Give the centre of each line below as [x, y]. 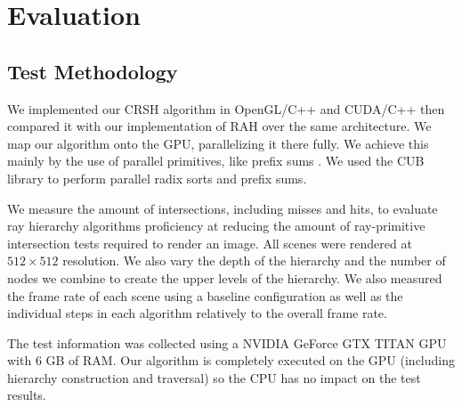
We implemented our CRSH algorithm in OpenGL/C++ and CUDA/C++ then [226, 108]
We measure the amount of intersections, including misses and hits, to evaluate [223, 208]
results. [27, 395]
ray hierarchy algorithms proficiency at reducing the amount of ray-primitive [216, 226]
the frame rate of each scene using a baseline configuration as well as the [205, 295]
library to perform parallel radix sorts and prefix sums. [157, 178]
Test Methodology [93, 71]
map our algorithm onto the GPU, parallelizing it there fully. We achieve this [218, 143]
